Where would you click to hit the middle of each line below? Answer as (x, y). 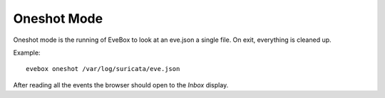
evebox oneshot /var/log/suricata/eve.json (103, 69)
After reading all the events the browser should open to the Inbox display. (121, 85)
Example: (27, 53)
